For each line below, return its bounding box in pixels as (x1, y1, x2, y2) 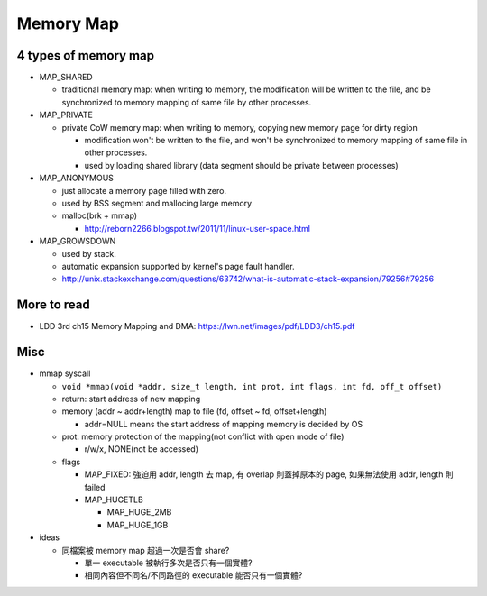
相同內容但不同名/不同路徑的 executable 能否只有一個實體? (84, 570, 303, 581)
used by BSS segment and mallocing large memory (61, 197, 253, 208)
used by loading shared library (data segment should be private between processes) (84, 160, 399, 170)
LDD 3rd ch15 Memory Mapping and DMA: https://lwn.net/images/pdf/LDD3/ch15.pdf (39, 321, 355, 332)
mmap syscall (39, 368, 91, 379)
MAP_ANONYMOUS (39, 172, 115, 184)
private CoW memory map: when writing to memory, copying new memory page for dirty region (61, 122, 418, 133)
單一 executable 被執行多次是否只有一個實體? (84, 557, 253, 568)
